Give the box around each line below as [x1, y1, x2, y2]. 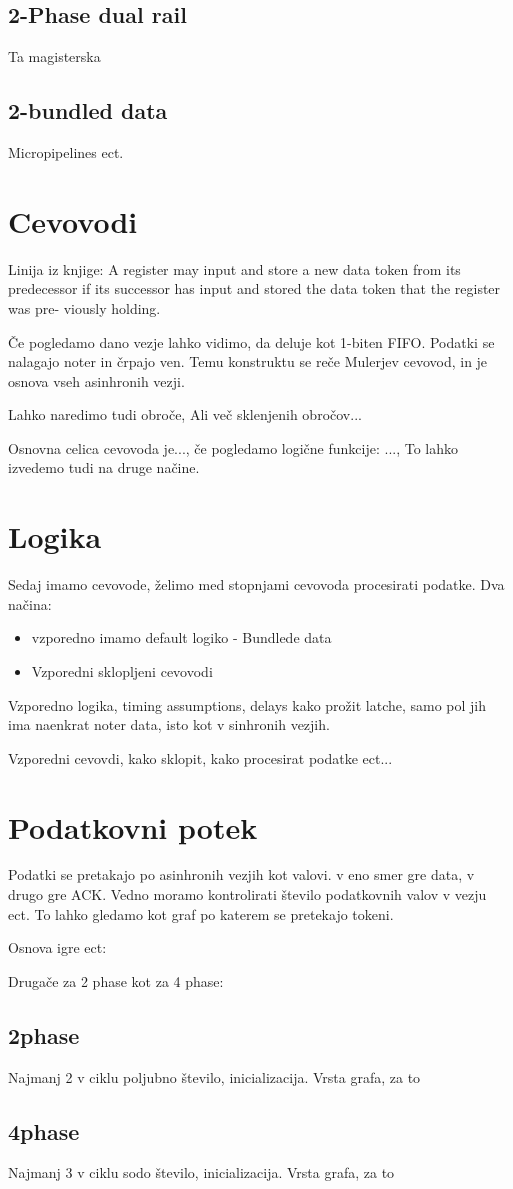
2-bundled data [8, 95, 168, 126]
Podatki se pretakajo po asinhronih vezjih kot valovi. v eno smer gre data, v [8, 864, 475, 885]
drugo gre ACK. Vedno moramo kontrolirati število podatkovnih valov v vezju [8, 884, 487, 905]
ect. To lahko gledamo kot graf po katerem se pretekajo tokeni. [8, 903, 394, 924]
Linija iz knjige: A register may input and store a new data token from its [8, 258, 461, 279]
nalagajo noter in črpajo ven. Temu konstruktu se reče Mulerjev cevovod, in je [8, 351, 488, 372]
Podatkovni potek [8, 806, 258, 847]
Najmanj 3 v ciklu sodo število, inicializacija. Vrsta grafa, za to [8, 1162, 395, 1183]
